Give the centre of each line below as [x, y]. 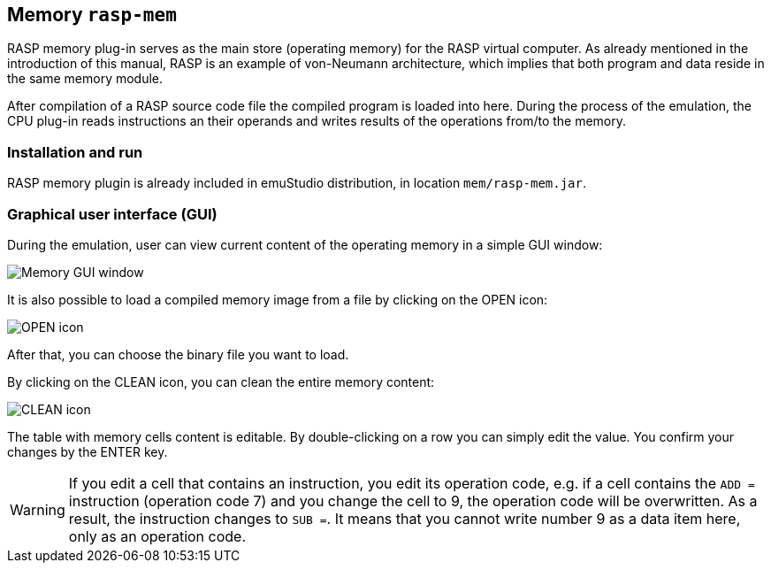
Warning [38, 509]
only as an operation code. [157, 536]
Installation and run [75, 152]
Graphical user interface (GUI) [112, 214]
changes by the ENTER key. [88, 451]
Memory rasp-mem [92, 15]
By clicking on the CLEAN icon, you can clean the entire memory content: [221, 381]
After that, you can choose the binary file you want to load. [178, 354]
